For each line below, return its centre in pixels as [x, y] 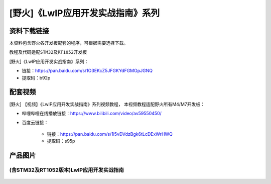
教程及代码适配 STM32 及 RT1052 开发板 [48, 52]
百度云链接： [35, 123]
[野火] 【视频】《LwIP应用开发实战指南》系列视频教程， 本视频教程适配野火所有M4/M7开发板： [107, 104]
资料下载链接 [29, 31]
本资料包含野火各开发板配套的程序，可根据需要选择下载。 [69, 43]
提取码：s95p [61, 141]
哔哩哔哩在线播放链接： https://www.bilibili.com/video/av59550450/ [92, 113]
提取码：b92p [36, 77]
